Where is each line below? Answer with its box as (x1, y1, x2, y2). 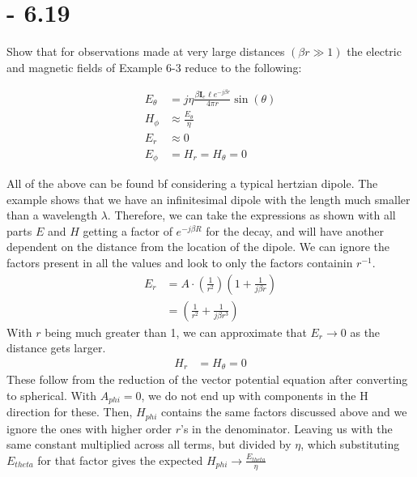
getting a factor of (83, 222, 172, 239)
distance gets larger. (6, 339, 106, 356)
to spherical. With (6, 386, 96, 403)
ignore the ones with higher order (6, 420, 172, 437)
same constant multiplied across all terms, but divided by (6, 436, 291, 453)
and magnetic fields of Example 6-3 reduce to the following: (6, 58, 302, 75)
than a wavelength (6, 207, 97, 224)
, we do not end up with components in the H (141, 386, 368, 403)
